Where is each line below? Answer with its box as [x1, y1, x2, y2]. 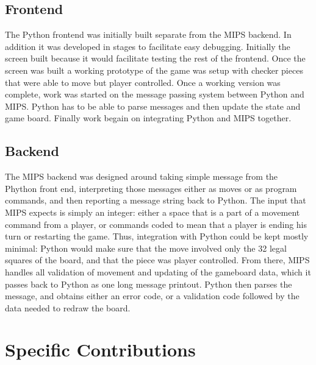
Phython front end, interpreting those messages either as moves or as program [5, 182, 297, 194]
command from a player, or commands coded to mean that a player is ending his [5, 218, 307, 230]
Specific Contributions [5, 337, 196, 362]
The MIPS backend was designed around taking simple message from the [5, 170, 278, 183]
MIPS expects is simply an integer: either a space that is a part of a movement [5, 205, 300, 218]
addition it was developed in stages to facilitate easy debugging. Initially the [5, 40, 290, 52]
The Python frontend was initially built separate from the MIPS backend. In [5, 28, 292, 41]
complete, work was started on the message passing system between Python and [5, 88, 304, 101]
